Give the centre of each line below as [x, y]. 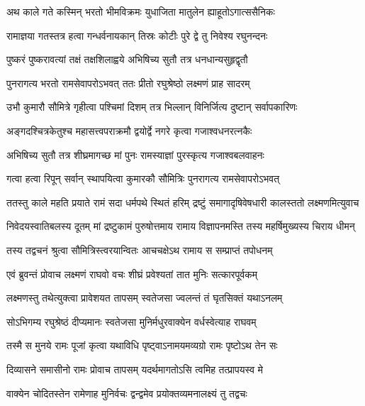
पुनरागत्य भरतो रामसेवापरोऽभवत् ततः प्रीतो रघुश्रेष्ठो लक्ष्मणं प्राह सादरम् [128, 83]
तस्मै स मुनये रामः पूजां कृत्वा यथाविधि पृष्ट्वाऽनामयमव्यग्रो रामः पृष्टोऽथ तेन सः [142, 345]
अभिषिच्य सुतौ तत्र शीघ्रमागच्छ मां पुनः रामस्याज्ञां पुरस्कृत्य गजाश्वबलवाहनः [135, 154]
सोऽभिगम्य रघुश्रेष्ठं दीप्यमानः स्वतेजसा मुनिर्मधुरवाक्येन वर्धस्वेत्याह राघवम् [131, 321]
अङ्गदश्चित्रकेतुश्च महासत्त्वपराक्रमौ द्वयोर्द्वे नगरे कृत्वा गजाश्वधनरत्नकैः [129, 130]
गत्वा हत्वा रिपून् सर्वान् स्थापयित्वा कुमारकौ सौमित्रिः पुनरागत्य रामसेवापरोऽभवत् [143, 179]
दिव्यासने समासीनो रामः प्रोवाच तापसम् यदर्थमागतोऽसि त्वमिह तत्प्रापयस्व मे [135, 369]
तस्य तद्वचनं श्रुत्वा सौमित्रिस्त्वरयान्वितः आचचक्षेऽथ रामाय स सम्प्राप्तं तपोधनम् [140, 249]
